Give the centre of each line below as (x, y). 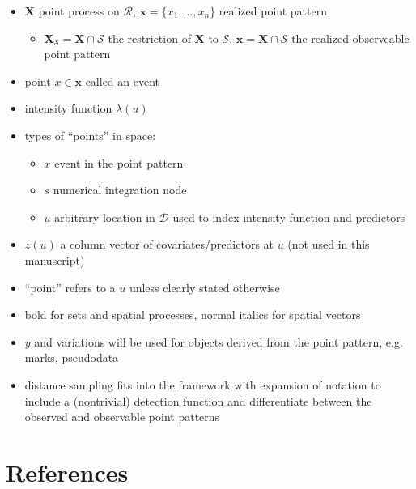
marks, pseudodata (72, 357)
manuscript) (55, 259)
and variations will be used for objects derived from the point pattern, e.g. (219, 341)
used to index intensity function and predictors (289, 217)
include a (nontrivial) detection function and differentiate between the (198, 400)
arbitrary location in (105, 217)
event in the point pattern (119, 162)
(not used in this (329, 244)
